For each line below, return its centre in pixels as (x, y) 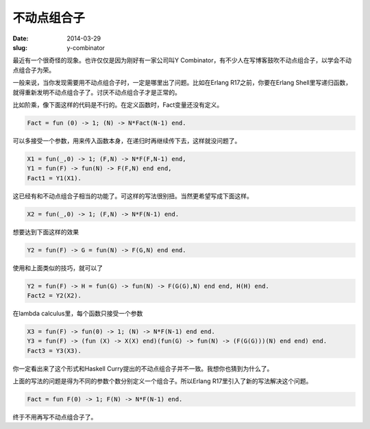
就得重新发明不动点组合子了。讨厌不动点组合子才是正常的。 (97, 92)
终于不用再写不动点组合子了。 (55, 417)
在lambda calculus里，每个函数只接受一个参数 (78, 313)
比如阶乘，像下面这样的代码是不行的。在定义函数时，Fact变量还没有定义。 (118, 105)
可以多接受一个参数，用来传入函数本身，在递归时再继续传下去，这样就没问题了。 (127, 140)
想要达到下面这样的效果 (46, 232)
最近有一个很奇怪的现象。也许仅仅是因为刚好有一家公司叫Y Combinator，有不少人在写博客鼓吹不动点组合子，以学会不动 (182, 60)
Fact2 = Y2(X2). (54, 295)
